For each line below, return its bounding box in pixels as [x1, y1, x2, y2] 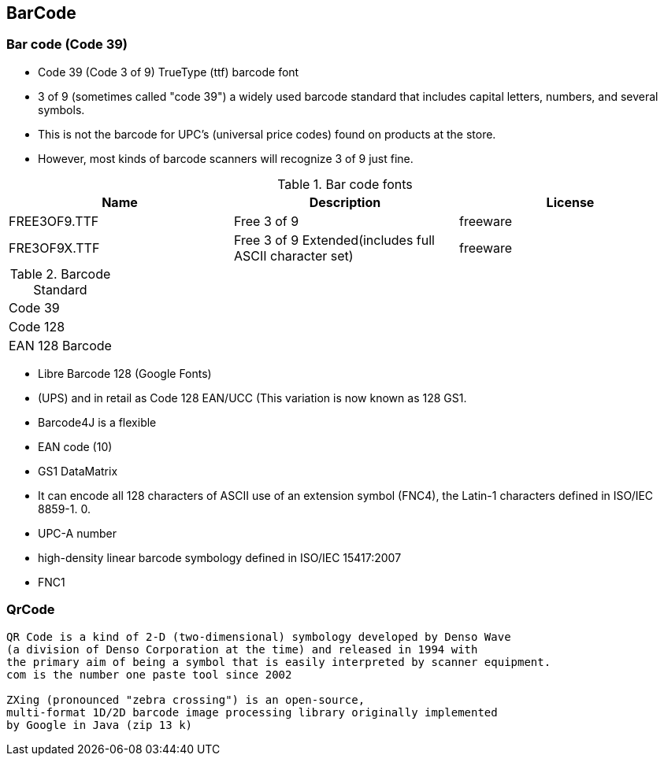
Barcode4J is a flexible [38, 415, 157, 429]
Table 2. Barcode [9, 265, 111, 282]
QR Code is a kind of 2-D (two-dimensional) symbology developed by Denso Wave [6, 630, 511, 643]
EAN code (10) [38, 439, 113, 453]
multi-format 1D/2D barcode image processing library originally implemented [6, 705, 498, 719]
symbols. [38, 102, 85, 117]
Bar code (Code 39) [6, 36, 128, 53]
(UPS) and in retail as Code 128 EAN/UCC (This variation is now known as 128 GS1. [38, 390, 467, 405]
